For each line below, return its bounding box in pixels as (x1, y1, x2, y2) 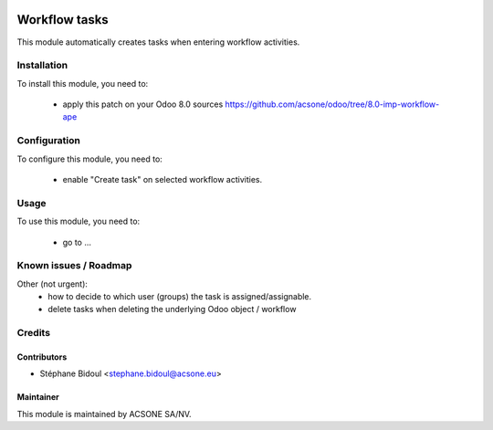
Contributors (16, 351, 68, 362)
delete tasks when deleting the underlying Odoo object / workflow (47, 304, 297, 315)
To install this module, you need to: (16, 78, 149, 89)
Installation (16, 59, 68, 72)
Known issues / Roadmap (16, 259, 132, 272)
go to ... (62, 236, 91, 247)
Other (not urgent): (16, 278, 89, 289)
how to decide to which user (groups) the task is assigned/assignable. (47, 291, 312, 302)
